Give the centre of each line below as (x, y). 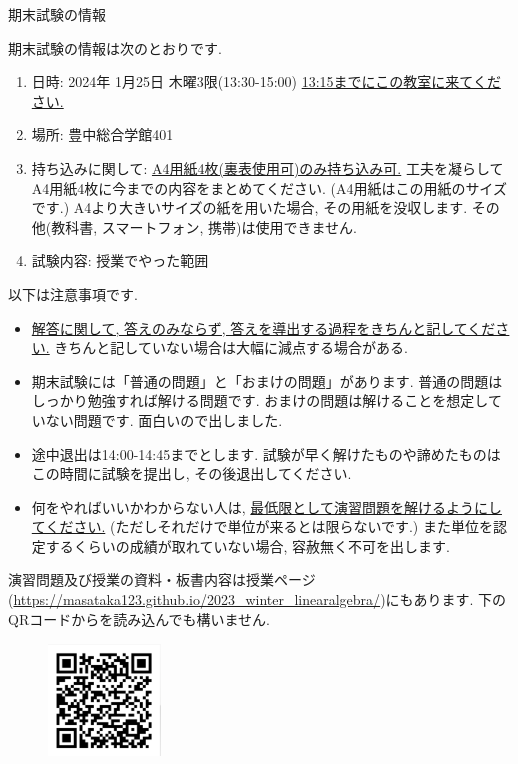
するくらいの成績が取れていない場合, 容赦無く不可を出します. (247, 545)
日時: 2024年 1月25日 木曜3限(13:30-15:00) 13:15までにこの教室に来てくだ (266, 81)
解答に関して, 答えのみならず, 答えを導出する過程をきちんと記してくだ (263, 327)
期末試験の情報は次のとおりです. (115, 47)
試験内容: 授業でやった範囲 (120, 260)
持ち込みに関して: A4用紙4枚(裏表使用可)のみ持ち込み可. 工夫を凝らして (267, 167)
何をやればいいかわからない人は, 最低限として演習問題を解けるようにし (266, 506)
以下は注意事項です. (73, 293)
